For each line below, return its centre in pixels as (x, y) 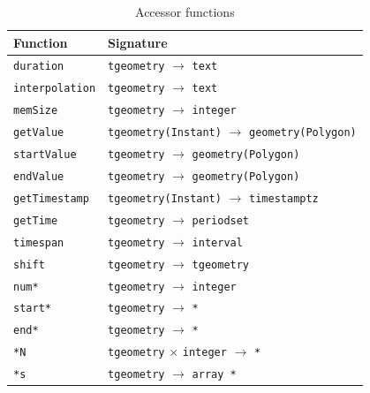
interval (217, 242)
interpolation (55, 89)
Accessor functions (185, 11)
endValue (39, 176)
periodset (221, 220)
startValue (45, 155)
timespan (39, 242)
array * (214, 375)
